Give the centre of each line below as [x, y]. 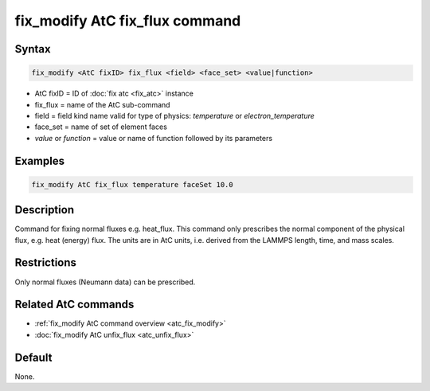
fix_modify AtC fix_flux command [128, 21]
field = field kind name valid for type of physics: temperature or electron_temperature [174, 115]
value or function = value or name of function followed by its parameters [154, 138]
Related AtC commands [74, 305]
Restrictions [46, 263]
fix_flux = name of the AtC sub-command [102, 104]
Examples [40, 160]
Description [45, 210]
